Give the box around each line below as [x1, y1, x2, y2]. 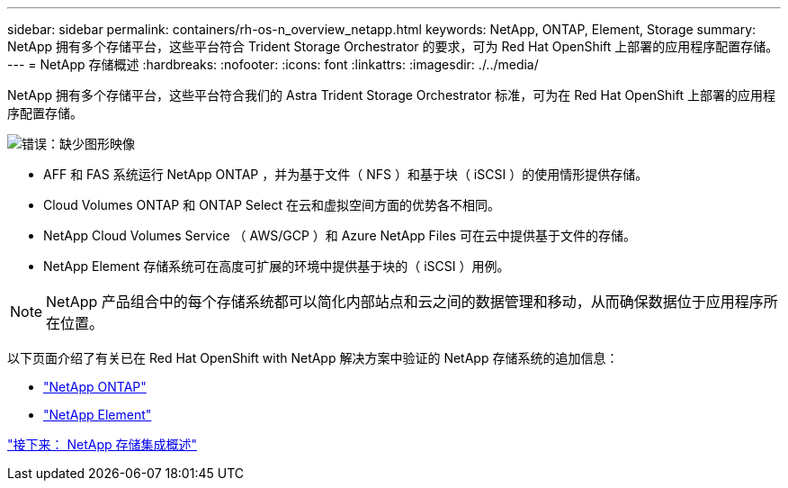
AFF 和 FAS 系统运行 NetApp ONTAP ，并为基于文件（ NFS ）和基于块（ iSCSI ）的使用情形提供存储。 [43, 167, 649, 182]
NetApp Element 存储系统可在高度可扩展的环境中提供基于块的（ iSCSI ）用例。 [43, 258, 510, 274]
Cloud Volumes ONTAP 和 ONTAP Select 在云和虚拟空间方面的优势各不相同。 [43, 197, 500, 212]
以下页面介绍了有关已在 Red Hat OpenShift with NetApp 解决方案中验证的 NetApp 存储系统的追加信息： [7, 350, 619, 366]
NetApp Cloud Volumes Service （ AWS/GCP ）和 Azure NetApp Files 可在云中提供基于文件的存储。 [43, 228, 637, 243]
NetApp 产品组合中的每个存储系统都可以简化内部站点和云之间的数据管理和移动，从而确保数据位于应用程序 [46, 293, 764, 311]
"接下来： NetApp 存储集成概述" [7, 437, 198, 452]
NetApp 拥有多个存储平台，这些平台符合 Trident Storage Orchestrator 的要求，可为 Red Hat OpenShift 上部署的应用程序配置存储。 [7, 39, 779, 54]
